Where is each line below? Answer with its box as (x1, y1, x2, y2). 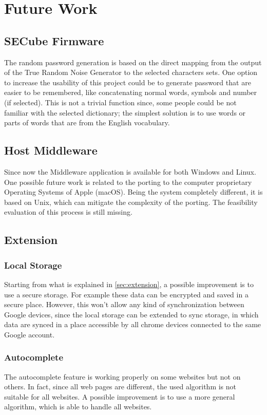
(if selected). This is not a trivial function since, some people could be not (4, 97, 237, 107)
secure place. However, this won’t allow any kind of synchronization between (4, 299, 244, 310)
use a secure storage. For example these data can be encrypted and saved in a (4, 289, 249, 299)
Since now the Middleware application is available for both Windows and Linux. (4, 166, 256, 177)
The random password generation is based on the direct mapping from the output (4, 56, 262, 67)
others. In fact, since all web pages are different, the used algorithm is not (4, 381, 237, 392)
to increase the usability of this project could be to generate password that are (4, 77, 251, 87)
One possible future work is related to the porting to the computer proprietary (4, 176, 252, 187)
